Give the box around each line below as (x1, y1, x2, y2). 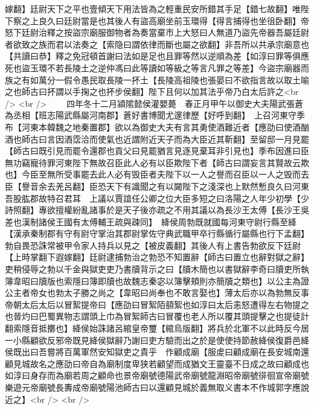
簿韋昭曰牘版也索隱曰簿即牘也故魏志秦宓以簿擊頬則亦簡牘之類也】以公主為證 (5, 274, 309, 287)
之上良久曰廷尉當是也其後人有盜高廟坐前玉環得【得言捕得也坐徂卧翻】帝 (21, 14, 309, 27)
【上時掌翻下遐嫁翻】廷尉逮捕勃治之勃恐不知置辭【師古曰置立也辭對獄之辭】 (5, 251, 309, 263)
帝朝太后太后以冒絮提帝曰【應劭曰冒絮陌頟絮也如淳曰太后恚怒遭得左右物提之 (5, 298, 309, 310)
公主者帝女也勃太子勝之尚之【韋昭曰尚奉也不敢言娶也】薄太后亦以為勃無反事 (5, 286, 309, 299)
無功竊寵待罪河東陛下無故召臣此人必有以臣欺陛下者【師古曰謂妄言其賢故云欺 (5, 156, 309, 168)
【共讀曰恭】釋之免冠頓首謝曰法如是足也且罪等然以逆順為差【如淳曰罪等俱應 (5, 50, 309, 62)
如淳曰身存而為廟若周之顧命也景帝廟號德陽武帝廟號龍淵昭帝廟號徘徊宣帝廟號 (5, 369, 309, 382)
